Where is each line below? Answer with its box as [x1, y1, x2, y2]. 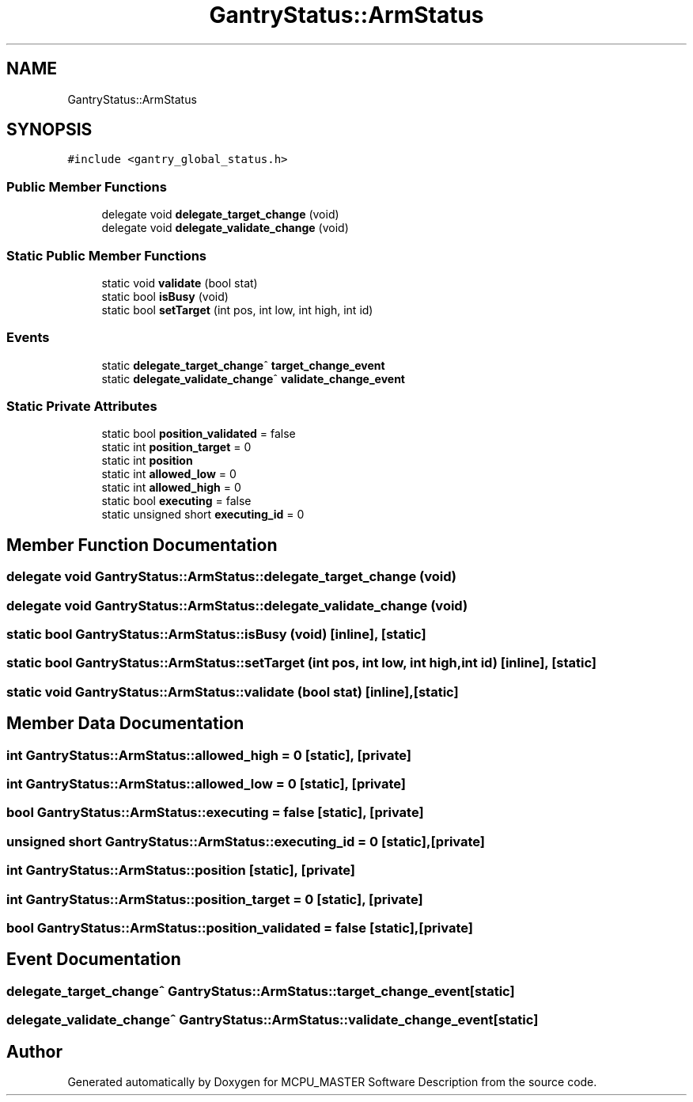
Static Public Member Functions [6, 247, 207, 264]
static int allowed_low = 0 [101, 467, 237, 481]
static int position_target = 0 [101, 440, 252, 454]
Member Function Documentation [6, 534, 278, 555]
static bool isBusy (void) [101, 289, 229, 303]
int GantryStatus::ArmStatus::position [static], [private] [6, 862, 356, 879]
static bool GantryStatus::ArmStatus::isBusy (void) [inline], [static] [6, 626, 426, 643]
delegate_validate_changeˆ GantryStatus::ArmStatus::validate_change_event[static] [6, 1012, 539, 1028]
